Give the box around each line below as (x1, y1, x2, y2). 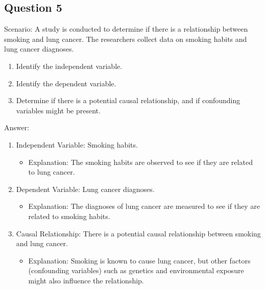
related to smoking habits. (28, 210, 110, 221)
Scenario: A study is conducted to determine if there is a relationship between (4, 23, 248, 34)
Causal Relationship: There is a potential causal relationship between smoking (16, 228, 261, 238)
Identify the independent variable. (16, 60, 123, 71)
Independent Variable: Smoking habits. (16, 139, 138, 150)
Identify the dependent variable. (16, 78, 116, 88)
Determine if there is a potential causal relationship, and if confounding (16, 95, 240, 106)
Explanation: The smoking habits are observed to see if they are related (28, 156, 253, 167)
